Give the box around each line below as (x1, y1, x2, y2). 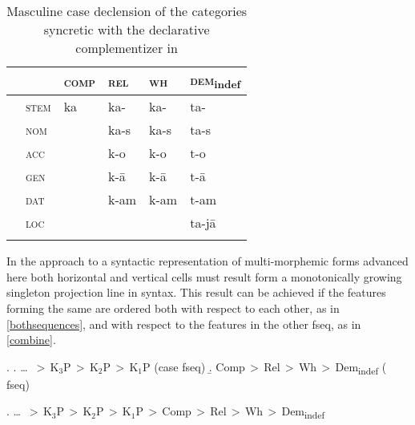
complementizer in (75, 38, 178, 57)
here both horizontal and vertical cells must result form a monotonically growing (6, 268, 402, 285)
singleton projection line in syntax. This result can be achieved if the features (6, 284, 386, 301)
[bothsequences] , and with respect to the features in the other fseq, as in (6, 315, 361, 332)
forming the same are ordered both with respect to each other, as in (6, 299, 340, 316)
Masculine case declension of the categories (6, 2, 248, 20)
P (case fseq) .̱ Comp (143, 358, 245, 374)
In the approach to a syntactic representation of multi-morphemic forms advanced (6, 253, 409, 269)
